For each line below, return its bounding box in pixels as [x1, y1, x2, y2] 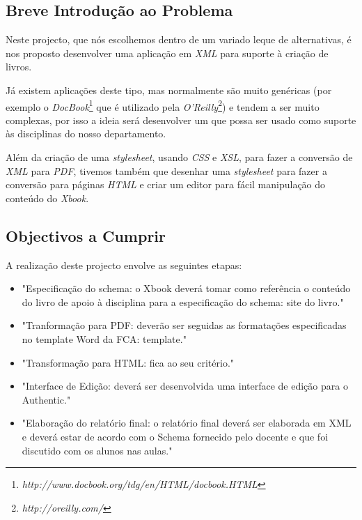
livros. [6, 59, 32, 74]
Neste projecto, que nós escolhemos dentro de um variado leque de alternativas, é [6, 32, 352, 47]
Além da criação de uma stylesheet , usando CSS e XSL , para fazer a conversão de [6, 150, 353, 165]
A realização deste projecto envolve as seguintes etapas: [6, 257, 242, 272]
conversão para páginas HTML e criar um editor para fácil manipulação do [6, 177, 326, 192]
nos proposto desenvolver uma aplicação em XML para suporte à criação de [6, 45, 329, 60]
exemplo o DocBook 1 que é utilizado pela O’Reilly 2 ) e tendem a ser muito [6, 97, 320, 114]
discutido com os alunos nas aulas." [22, 443, 173, 457]
